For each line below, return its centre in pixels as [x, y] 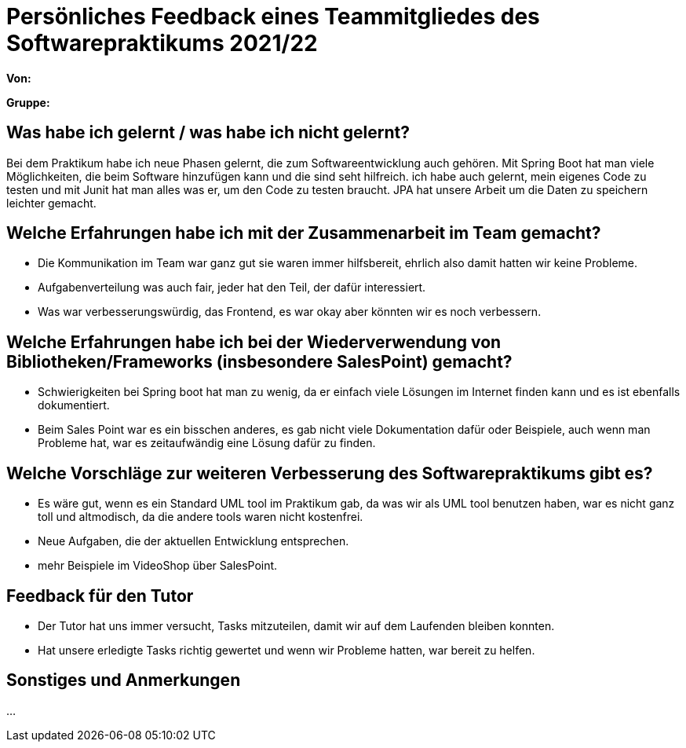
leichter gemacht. [51, 203]
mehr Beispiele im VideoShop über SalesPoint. [158, 566]
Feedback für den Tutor [100, 596]
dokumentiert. [74, 405]
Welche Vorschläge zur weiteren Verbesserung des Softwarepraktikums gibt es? [330, 473]
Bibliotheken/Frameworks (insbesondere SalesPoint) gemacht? [259, 361]
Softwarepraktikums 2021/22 [162, 43]
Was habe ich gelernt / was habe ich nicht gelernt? [208, 133]
